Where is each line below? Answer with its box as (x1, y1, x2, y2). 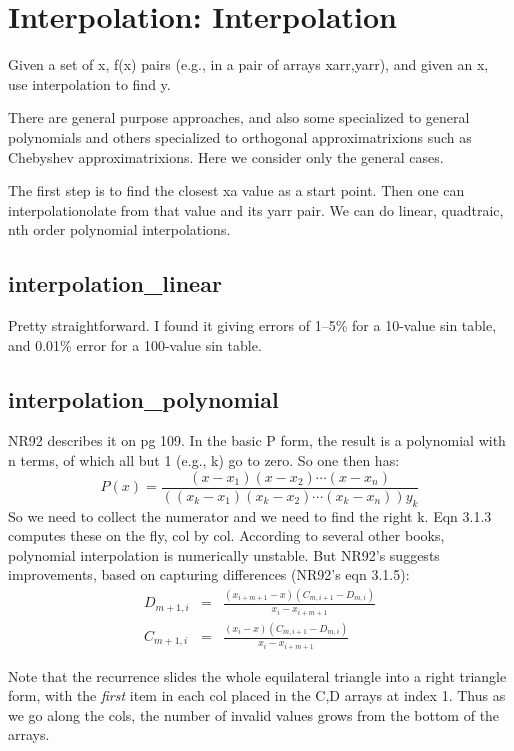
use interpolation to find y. (8, 73, 171, 94)
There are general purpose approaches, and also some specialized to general (8, 107, 470, 128)
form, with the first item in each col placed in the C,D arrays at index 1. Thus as (8, 685, 506, 706)
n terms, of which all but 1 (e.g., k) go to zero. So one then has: (8, 450, 400, 471)
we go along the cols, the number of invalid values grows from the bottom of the (8, 704, 500, 725)
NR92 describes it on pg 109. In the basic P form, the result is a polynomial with (8, 430, 506, 451)
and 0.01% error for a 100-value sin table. (8, 334, 262, 355)
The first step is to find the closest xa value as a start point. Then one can (8, 180, 465, 201)
